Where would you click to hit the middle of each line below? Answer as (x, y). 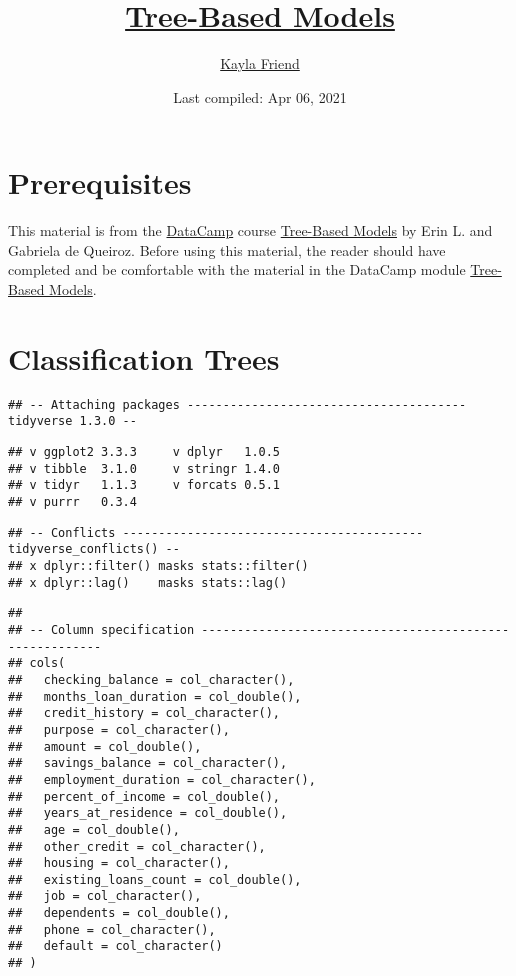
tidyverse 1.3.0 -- (72, 421)
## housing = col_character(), (119, 863)
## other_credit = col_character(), (137, 846)
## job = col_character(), (105, 896)
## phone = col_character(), (112, 929)
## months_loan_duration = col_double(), (155, 696)
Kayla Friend (260, 63)
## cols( (37, 663)
